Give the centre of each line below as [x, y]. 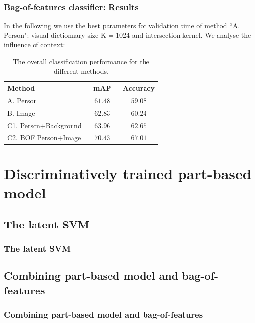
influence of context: [35, 45]
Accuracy [139, 88]
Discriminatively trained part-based [128, 173]
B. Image [21, 113]
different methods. [81, 71]
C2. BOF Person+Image [44, 137]
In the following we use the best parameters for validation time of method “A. [122, 25]
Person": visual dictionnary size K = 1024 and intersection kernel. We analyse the [127, 35]
